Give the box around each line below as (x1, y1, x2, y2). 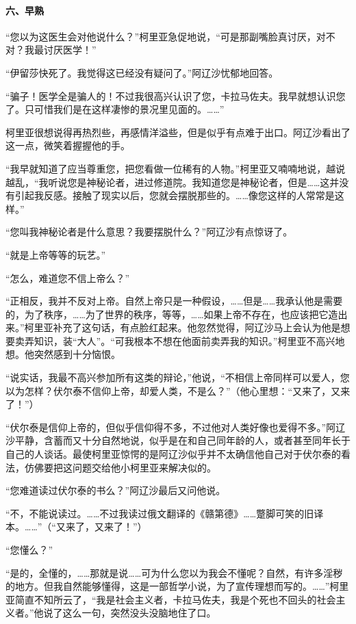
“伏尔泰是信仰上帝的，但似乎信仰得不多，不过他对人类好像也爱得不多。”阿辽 (5, 419, 346, 434)
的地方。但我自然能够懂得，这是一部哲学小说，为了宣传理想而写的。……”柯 (5, 579, 340, 593)
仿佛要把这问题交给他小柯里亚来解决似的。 (24, 460, 216, 474)
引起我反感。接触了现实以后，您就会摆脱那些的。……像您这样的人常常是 (14, 188, 335, 203)
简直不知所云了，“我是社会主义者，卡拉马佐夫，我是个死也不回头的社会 (14, 592, 336, 606)
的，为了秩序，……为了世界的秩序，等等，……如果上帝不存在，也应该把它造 (5, 307, 338, 321)
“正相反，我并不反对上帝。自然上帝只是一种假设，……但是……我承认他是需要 (5, 294, 343, 308)
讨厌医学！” (43, 42, 97, 57)
